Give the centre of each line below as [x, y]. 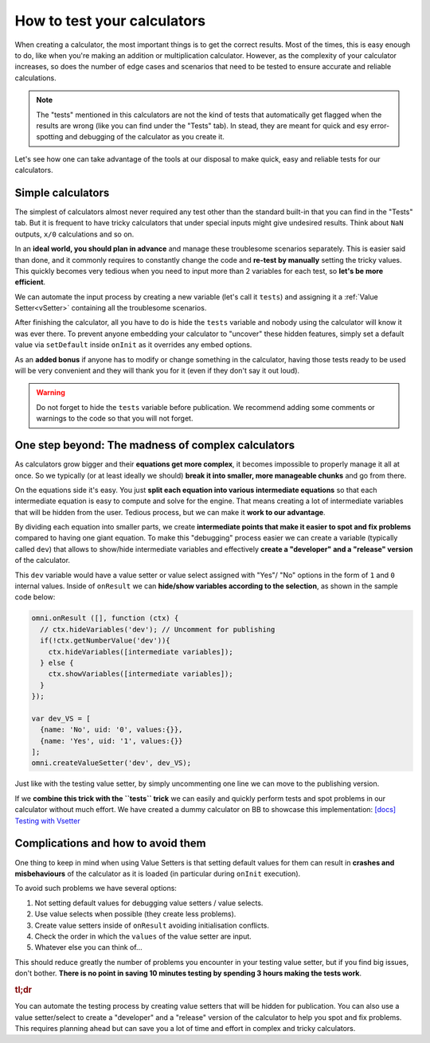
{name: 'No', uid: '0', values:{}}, [111, 730]
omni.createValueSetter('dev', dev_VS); [111, 763]
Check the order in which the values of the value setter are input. [143, 936]
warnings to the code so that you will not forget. [115, 419]
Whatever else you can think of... [88, 947]
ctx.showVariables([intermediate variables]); [141, 674]
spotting [50, 137]
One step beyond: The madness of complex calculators [154, 445]
